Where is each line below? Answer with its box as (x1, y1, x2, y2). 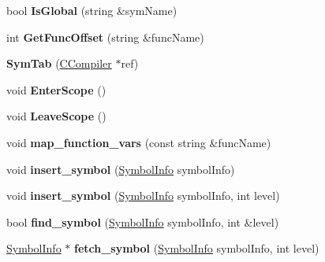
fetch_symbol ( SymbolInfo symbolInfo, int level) (73, 240, 319, 256)
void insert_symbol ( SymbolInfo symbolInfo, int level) (6, 187, 280, 204)
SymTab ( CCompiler (6, 55, 112, 72)
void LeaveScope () (6, 108, 106, 124)
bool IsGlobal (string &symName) (6, 2, 177, 18)
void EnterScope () (6, 81, 106, 98)
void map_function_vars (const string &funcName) (6, 134, 271, 150)
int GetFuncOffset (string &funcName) (6, 28, 204, 45)
